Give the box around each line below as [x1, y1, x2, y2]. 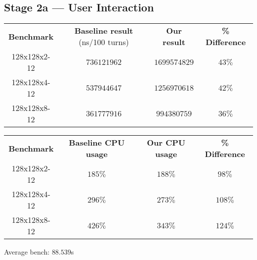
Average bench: [4, 247, 50, 257]
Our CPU [147, 137, 186, 149]
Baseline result [74, 25, 133, 37]
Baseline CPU [69, 137, 125, 149]
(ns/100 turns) [79, 36, 129, 48]
